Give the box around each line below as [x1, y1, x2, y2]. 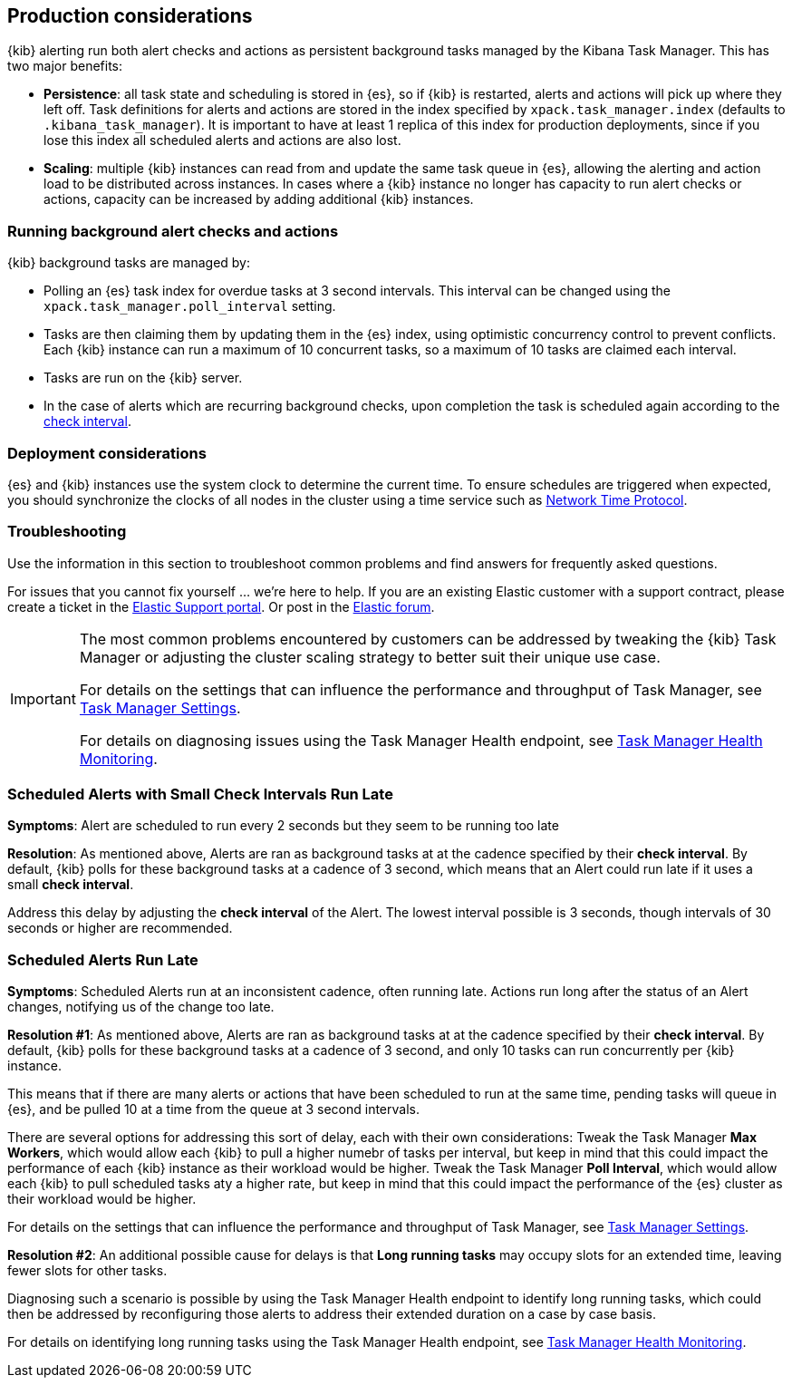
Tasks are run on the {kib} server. [43, 370, 243, 386]
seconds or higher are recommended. [7, 920, 233, 936]
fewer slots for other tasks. [7, 1263, 168, 1279]
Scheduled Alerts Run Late [7, 950, 198, 969]
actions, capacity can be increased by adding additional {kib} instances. [43, 191, 474, 208]
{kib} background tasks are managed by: [7, 255, 251, 271]
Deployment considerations [7, 443, 207, 462]
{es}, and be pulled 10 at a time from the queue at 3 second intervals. [7, 1101, 420, 1118]
